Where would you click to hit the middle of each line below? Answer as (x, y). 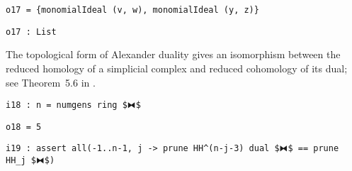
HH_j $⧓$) (30, 161)
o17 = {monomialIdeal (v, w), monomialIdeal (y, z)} (132, 10)
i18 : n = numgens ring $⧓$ (73, 105)
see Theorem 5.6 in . (51, 82)
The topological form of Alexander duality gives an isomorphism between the (173, 54)
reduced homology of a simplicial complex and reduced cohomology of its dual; (177, 68)
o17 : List (31, 32)
